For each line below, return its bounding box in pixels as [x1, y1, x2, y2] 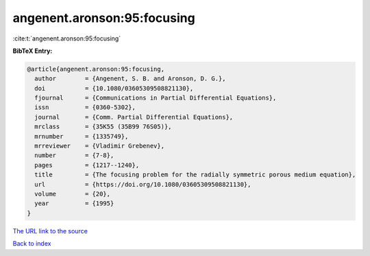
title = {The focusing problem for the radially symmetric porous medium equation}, [34, 171, 356, 178]
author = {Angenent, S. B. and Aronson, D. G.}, [34, 75, 226, 82]
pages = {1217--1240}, [34, 161, 140, 169]
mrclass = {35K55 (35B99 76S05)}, [34, 123, 172, 130]
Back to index [12, 240, 51, 248]
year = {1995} [34, 200, 114, 207]
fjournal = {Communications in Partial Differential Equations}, [34, 94, 277, 102]
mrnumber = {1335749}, [34, 132, 129, 140]
